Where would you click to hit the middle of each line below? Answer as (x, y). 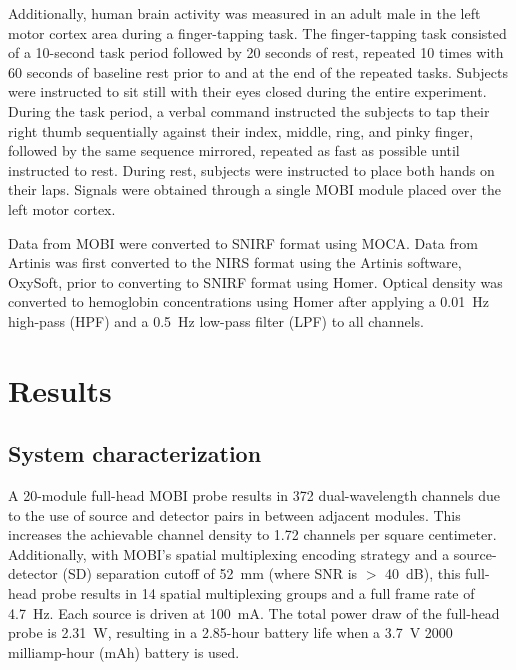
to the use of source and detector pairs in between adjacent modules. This (234, 514)
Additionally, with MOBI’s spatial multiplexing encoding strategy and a (229, 553)
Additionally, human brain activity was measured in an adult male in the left (244, 13)
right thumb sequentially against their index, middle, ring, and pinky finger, (241, 130)
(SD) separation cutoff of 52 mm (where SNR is (210, 573)
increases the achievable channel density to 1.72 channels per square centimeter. (252, 534)
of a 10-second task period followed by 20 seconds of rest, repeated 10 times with (256, 52)
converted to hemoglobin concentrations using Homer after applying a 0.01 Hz (248, 301)
